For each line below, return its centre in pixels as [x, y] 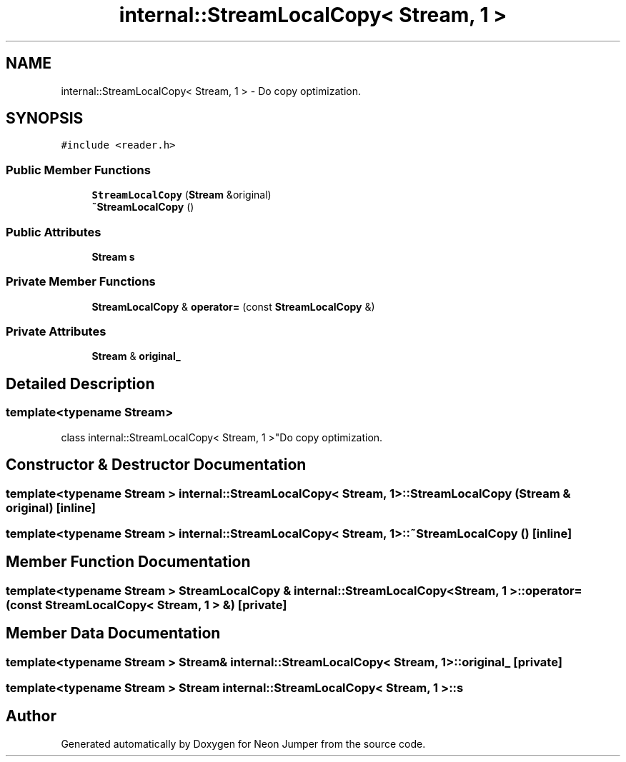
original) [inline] [51, 507]
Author [31, 716]
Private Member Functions [81, 282]
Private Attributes [56, 332]
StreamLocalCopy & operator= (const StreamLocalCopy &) [233, 306]
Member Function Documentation [128, 562]
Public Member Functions [78, 170]
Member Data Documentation [113, 633]
